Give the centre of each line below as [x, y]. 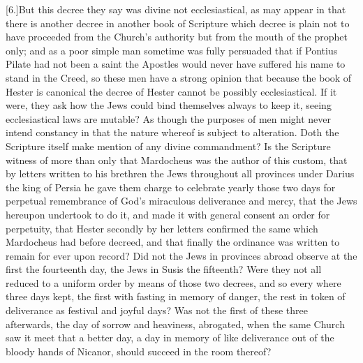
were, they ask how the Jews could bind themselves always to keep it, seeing [169, 105]
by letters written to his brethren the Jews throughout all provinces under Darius [180, 173]
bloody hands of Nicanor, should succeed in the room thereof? [139, 351]
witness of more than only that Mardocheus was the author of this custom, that [177, 160]
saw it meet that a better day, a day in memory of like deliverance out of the [170, 338]
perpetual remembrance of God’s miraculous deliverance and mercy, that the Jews [181, 201]
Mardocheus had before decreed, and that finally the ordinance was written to [173, 242]
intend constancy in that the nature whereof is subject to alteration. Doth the [172, 132]
